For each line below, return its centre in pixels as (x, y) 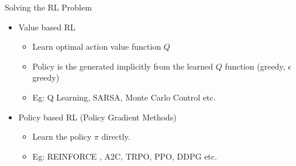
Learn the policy (62, 136)
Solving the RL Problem (48, 7)
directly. (116, 136)
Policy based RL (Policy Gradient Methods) (97, 117)
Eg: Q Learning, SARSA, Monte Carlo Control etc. (124, 97)
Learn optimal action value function (97, 46)
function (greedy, (255, 66)
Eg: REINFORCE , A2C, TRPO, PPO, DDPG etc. (125, 156)
